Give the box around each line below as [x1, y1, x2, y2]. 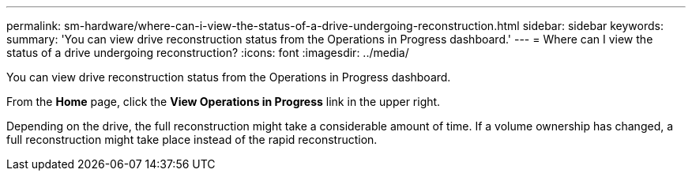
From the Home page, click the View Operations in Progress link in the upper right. [6, 95, 441, 108]
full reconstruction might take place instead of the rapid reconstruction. [6, 133, 378, 146]
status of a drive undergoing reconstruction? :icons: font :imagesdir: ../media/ [6, 46, 409, 59]
